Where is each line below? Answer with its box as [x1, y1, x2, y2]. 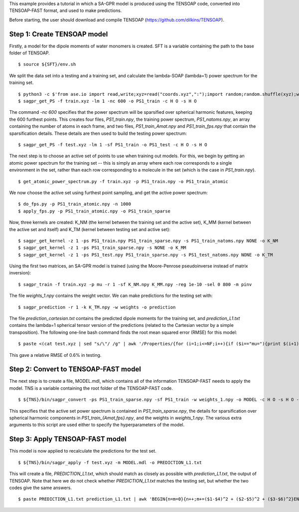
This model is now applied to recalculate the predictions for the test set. [9, 448, 156, 454]
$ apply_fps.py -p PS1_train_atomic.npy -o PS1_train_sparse [18, 208, 170, 214]
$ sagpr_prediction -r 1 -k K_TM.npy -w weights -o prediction [18, 304, 176, 310]
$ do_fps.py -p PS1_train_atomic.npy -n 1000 [18, 201, 132, 207]
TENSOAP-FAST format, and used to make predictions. [9, 7, 122, 13]
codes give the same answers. [9, 485, 72, 491]
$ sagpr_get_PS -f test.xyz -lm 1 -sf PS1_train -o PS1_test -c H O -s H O [18, 142, 207, 147]
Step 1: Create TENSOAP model [9, 30, 108, 38]
